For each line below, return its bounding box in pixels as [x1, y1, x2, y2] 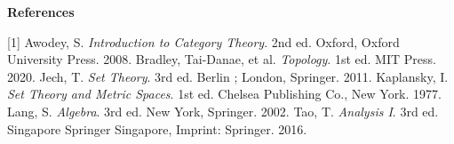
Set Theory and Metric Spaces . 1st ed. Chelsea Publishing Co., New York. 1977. [7, 84, 442, 103]
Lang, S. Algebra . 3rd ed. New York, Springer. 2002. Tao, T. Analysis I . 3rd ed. [7, 101, 439, 120]
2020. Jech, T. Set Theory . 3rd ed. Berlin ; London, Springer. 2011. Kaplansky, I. [7, 67, 449, 85]
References [7, 3, 75, 20]
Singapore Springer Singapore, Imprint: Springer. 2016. [7, 119, 307, 138]
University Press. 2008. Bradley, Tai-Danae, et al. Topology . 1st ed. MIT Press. [7, 50, 436, 68]
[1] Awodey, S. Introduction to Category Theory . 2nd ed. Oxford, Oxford [7, 32, 400, 51]
